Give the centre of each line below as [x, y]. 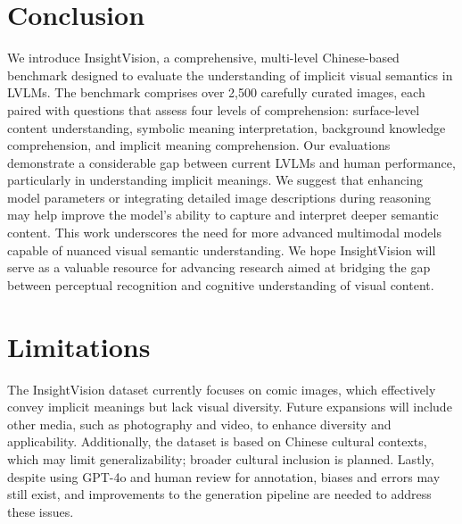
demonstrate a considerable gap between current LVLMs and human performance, [231, 162]
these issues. [41, 511]
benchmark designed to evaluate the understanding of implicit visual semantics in [230, 75]
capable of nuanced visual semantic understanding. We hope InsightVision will [222, 250]
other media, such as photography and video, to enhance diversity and [199, 424]
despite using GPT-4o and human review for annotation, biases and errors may [224, 476]
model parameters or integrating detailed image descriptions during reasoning [219, 197]
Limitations [79, 346]
